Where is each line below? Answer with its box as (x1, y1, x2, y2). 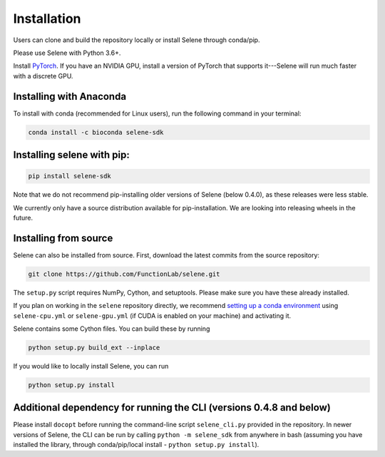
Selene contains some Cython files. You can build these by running (13, 324, 210, 333)
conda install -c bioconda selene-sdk (28, 128, 164, 136)
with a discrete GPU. (13, 71, 73, 80)
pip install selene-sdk (28, 172, 112, 180)
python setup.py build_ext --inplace (28, 344, 160, 351)
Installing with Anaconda (13, 90, 127, 103)
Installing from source (13, 232, 113, 244)
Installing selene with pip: (13, 149, 130, 161)
